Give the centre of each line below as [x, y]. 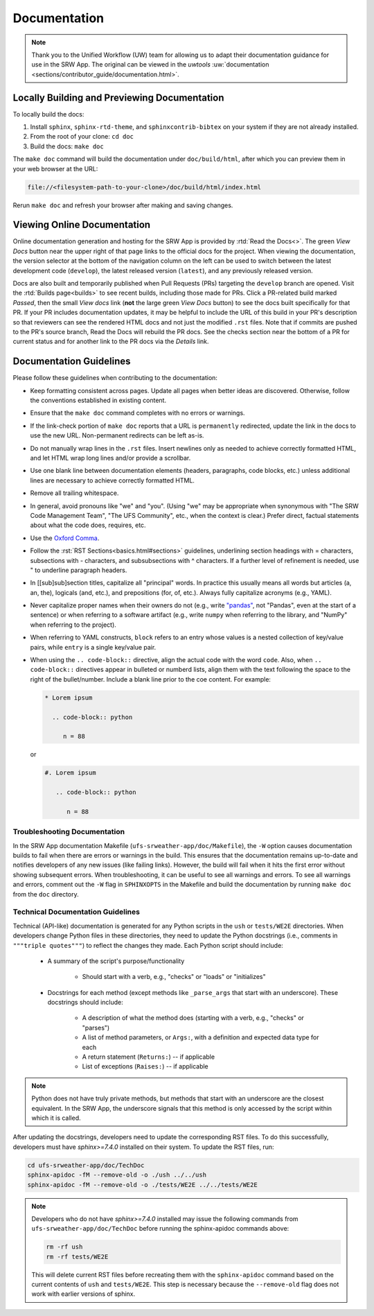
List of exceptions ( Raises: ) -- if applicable [145, 1066]
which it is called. [56, 1118]
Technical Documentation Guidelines [76, 912]
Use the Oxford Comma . [65, 538]
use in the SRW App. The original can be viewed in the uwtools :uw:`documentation [150, 64]
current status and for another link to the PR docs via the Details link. [111, 341]
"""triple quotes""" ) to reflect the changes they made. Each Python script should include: [148, 945]
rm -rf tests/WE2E [77, 1256]
